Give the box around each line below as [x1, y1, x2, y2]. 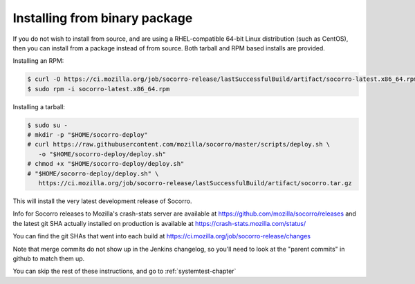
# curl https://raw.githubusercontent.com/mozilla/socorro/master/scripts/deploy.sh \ [27, 140, 331, 149]
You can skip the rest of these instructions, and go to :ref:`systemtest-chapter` [12, 267, 237, 276]
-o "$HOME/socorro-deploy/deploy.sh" [38, 150, 166, 158]
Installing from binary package [12, 10, 193, 26]
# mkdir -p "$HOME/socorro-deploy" [27, 131, 148, 139]
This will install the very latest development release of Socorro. [12, 197, 192, 205]
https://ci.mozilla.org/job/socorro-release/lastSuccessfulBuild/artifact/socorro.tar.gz [38, 180, 352, 187]
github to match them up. [12, 254, 85, 263]
